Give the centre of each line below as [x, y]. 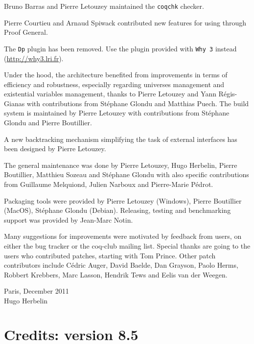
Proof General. [26, 32]
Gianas [14, 103]
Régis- [228, 94]
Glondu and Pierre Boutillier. [48, 123]
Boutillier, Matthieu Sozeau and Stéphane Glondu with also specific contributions [127, 174]
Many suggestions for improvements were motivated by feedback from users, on [123, 236]
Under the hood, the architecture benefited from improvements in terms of [116, 75]
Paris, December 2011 [36, 291]
